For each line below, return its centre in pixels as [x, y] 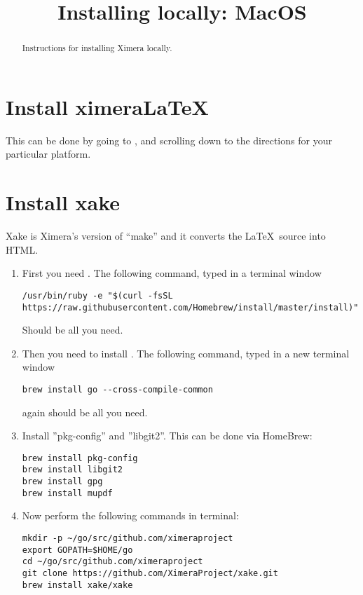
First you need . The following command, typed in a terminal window [172, 273]
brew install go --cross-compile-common [117, 389]
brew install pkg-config [80, 458]
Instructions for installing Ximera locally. [97, 48]
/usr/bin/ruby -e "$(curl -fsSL [97, 295]
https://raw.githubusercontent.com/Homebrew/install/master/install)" [190, 307]
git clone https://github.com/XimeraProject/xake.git [150, 573]
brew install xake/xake [77, 585]
